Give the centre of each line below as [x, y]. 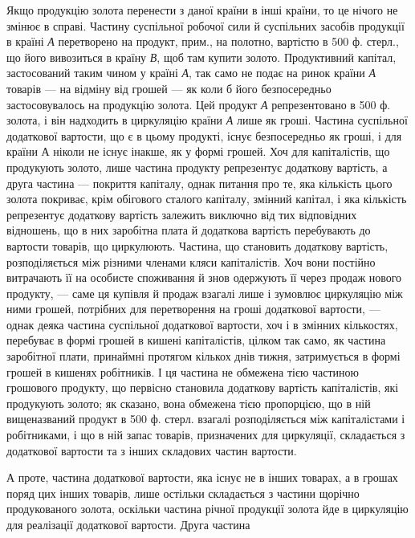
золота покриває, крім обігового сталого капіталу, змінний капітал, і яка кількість [207, 199]
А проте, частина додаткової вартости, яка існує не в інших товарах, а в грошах [202, 477]
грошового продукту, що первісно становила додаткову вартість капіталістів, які [203, 387]
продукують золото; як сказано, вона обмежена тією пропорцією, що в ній [189, 403]
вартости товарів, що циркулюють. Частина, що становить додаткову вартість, [197, 245]
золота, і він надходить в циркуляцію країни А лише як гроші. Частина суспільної [207, 120]
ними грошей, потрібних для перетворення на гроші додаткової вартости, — [193, 309]
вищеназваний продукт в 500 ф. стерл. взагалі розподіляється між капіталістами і [206, 419]
